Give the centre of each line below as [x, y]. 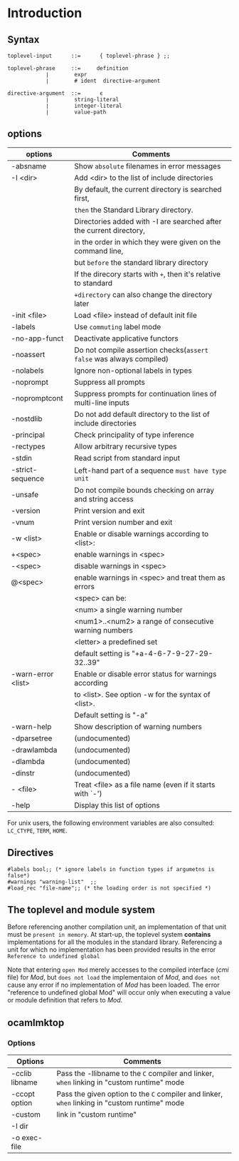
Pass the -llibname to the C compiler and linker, [136, 1074]
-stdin [22, 458]
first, [82, 198]
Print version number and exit [123, 522]
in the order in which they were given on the [148, 242]
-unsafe [25, 494]
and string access [104, 499]
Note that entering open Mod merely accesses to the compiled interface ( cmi [118, 970]
